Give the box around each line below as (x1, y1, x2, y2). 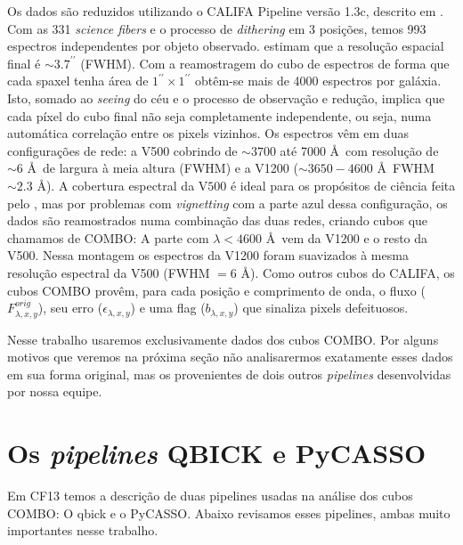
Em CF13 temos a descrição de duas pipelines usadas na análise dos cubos (7, 486, 413, 505)
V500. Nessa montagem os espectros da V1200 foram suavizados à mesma (7, 246, 409, 264)
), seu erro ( (37, 298, 103, 317)
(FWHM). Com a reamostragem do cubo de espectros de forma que (80, 53, 450, 72)
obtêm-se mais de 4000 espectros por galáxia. (195, 71, 442, 90)
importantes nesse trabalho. (7, 521, 158, 540)
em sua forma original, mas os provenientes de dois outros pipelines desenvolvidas (7, 364, 451, 383)
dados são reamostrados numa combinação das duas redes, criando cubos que (7, 211, 428, 230)
